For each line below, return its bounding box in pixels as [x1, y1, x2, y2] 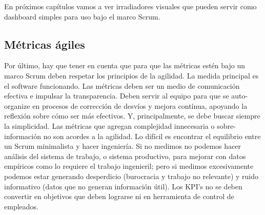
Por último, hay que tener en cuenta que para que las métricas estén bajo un [4, 60, 245, 71]
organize [4, 100, 30, 111]
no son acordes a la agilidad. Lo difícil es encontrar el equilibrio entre [43, 130, 261, 141]
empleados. [4, 201, 38, 211]
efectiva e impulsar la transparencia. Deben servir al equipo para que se [4, 90, 229, 101]
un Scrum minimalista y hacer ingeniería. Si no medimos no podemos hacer [4, 141, 241, 151]
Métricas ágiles [4, 36, 85, 52]
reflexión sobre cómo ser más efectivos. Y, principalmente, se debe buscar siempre [4, 110, 260, 121]
